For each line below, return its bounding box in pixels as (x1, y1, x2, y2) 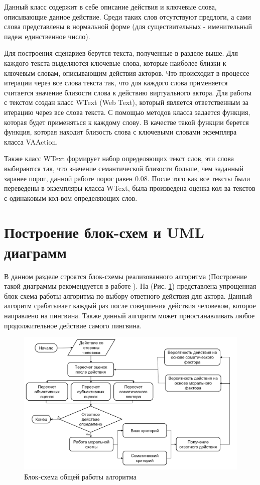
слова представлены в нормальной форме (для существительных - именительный (4, 21, 252, 32)
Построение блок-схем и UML (4, 222, 204, 243)
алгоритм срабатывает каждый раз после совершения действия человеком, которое (4, 300, 256, 311)
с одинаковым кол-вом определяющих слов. (4, 192, 138, 203)
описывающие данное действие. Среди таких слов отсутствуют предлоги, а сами (4, 11, 251, 22)
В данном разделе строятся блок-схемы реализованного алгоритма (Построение (4, 271, 247, 281)
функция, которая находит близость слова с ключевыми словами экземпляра (4, 127, 237, 137)
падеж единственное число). (4, 31, 90, 41)
